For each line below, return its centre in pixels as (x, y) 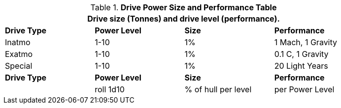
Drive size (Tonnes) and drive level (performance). (184, 19)
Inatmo (18, 42)
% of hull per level (218, 89)
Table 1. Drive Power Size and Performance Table (184, 7)
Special (19, 66)
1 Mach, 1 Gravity (306, 42)
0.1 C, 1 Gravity (301, 54)
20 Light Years (301, 66)
